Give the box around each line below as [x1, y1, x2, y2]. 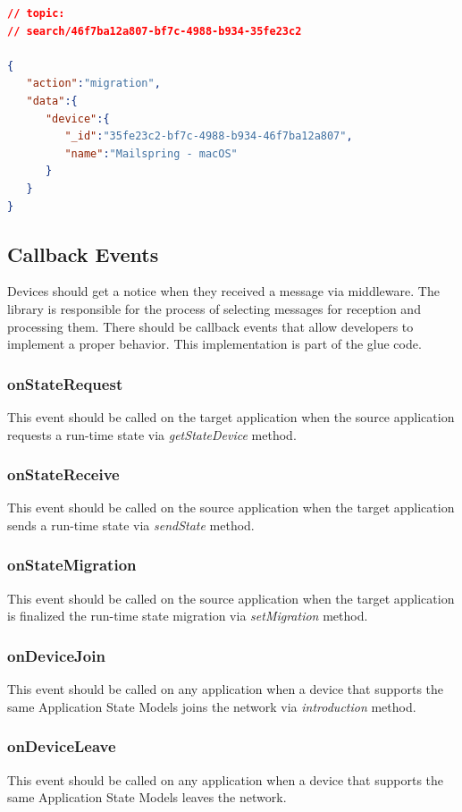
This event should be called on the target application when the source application [7, 407, 455, 426]
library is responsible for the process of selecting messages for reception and [7, 299, 421, 317]
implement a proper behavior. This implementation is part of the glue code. [7, 334, 422, 353]
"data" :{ [26, 94, 78, 107]
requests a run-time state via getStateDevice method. [7, 425, 297, 444]
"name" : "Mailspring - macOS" [64, 147, 238, 160]
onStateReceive [7, 463, 120, 486]
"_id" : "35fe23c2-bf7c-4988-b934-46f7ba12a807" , [64, 130, 353, 143]
